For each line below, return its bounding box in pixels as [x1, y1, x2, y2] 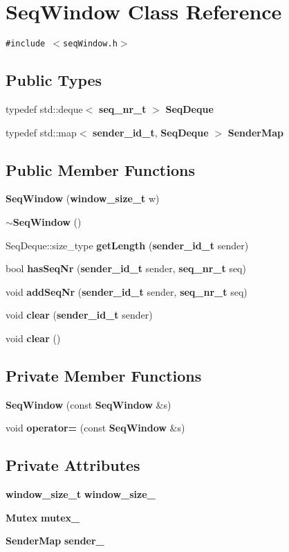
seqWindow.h [63, 39, 118, 49]
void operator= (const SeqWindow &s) [6, 420, 185, 435]
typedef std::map [6, 125, 77, 139]
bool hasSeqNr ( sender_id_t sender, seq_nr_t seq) [6, 261, 246, 276]
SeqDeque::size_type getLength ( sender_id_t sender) [6, 238, 249, 252]
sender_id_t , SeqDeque [93, 125, 209, 139]
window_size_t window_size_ [6, 487, 156, 501]
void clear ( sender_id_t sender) [6, 308, 153, 322]
